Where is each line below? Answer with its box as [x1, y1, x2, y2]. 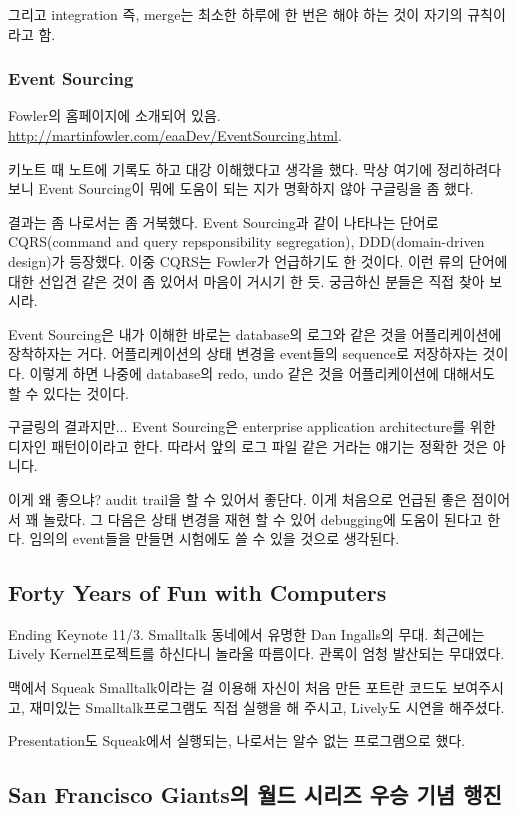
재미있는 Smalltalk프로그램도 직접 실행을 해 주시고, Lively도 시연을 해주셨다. [29, 696, 505, 717]
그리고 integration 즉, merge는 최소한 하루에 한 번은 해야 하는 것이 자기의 [8, 4, 463, 24]
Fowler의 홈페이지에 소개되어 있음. [8, 105, 221, 126]
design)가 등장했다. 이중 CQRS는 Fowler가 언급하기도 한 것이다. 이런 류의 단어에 [8, 250, 508, 271]
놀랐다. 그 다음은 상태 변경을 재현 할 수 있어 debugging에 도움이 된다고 [43, 508, 483, 529]
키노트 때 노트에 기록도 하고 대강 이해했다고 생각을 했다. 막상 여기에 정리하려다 [8, 158, 502, 179]
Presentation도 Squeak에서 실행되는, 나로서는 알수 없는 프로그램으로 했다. [8, 730, 466, 751]
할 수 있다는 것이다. [8, 382, 129, 403]
